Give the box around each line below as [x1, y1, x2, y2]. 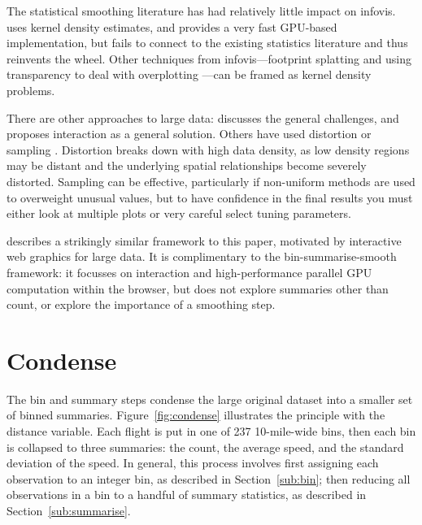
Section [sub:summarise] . [7, 501, 131, 518]
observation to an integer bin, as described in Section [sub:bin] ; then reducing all [7, 470, 411, 487]
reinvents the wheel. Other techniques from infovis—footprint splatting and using [7, 50, 411, 67]
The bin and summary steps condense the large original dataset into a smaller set [7, 390, 413, 407]
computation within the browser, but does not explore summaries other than [7, 280, 389, 297]
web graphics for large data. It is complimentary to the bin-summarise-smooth [7, 248, 397, 265]
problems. [7, 81, 55, 98]
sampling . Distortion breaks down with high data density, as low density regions [7, 141, 410, 158]
